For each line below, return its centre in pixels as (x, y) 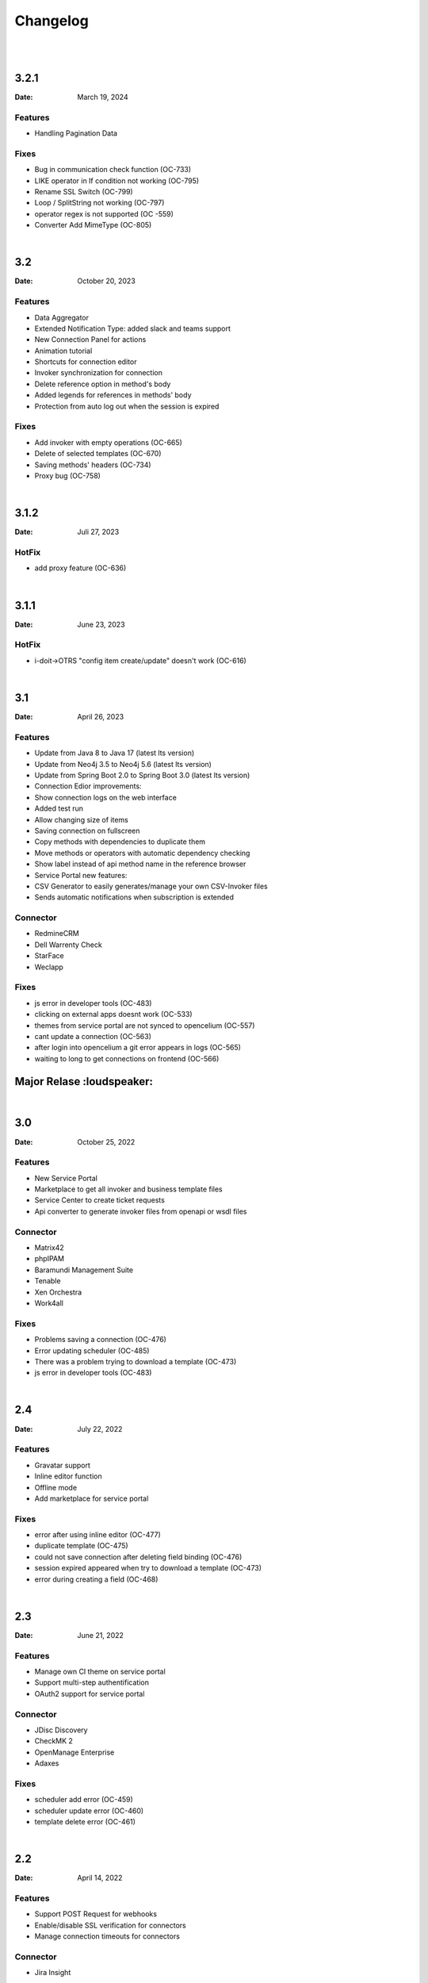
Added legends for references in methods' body (113, 395)
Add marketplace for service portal (92, 1498)
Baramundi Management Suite (84, 1270)
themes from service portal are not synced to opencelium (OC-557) (145, 1025)
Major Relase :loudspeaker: (84, 1082)
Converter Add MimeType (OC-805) (93, 225)
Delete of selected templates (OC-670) (98, 454)
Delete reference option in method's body (103, 384)
